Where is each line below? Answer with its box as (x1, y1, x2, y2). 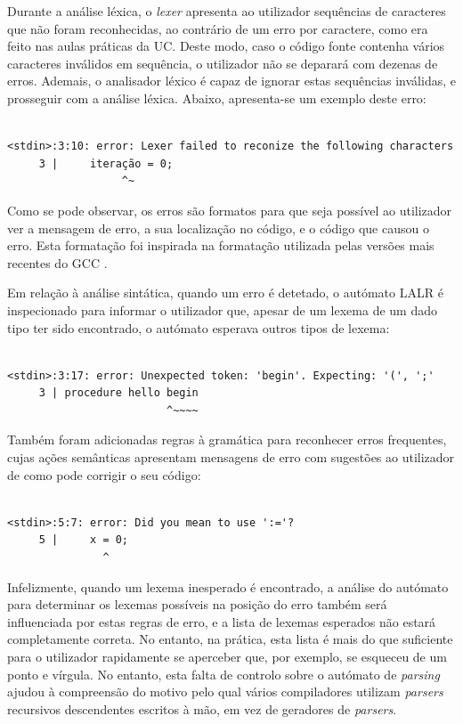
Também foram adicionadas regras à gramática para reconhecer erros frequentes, (7, 430, 447, 449)
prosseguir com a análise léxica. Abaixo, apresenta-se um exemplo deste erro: (7, 88, 426, 107)
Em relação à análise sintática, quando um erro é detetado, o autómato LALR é (7, 283, 443, 302)
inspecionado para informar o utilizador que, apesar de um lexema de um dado (7, 300, 437, 319)
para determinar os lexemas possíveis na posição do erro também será (7, 595, 387, 614)
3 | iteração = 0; (38, 157, 174, 170)
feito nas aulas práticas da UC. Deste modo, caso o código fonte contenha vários (7, 37, 445, 55)
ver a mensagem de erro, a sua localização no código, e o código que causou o (7, 218, 429, 237)
